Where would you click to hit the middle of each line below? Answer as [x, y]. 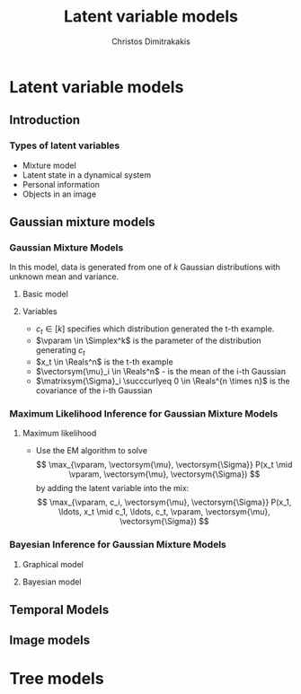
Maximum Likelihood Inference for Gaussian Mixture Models [144, 413]
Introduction [45, 120]
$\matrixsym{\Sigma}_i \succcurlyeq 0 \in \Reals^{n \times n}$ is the [163, 381]
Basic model [45, 294]
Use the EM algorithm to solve [92, 451]
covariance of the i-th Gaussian [94, 390]
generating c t [60, 351]
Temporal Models [59, 609]
